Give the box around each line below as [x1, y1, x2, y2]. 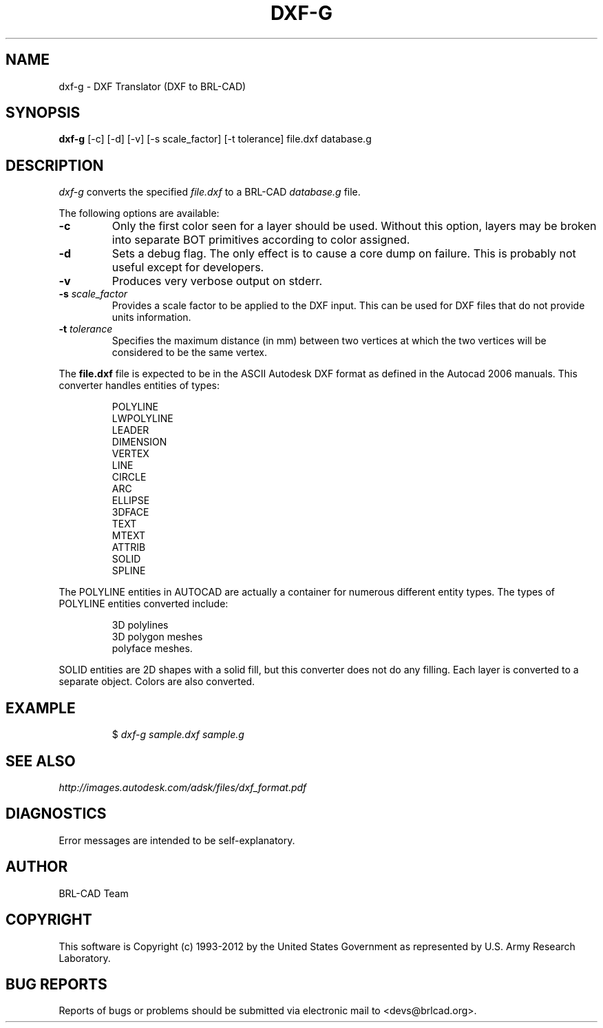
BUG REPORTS [6, 975, 107, 993]
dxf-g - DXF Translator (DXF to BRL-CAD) [59, 80, 246, 92]
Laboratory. [59, 952, 111, 964]
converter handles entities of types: [59, 379, 220, 392]
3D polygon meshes [112, 631, 203, 643]
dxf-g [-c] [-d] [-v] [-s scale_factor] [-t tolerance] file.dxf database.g [59, 133, 372, 145]
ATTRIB [112, 541, 146, 554]
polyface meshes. [112, 642, 193, 655]
